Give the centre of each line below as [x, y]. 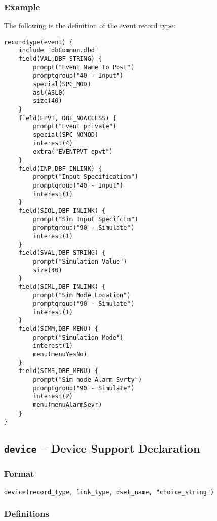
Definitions [27, 514]
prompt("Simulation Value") [80, 261]
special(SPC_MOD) [62, 84]
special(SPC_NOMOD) [66, 135]
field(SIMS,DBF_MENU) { [58, 371]
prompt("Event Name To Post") [84, 67]
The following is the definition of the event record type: [90, 26]
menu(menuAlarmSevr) [68, 405]
